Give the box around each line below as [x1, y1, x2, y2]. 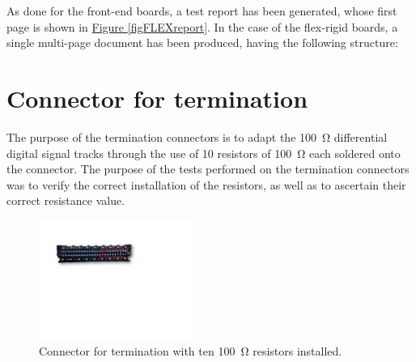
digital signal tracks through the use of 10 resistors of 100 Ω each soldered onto [6, 144, 401, 161]
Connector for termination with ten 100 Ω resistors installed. [39, 342, 342, 359]
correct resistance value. [6, 192, 125, 209]
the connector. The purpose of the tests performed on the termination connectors [6, 160, 410, 177]
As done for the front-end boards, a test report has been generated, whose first [6, 2, 397, 19]
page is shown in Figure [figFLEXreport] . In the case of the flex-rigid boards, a [6, 18, 398, 35]
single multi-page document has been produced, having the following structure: [6, 34, 398, 51]
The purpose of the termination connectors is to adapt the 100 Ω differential [6, 128, 388, 145]
